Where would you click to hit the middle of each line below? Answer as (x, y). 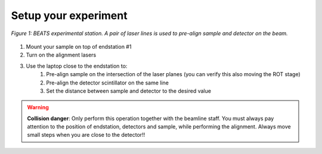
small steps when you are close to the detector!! (86, 135)
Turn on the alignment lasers (61, 55)
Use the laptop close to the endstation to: (77, 66)
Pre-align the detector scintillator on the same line (108, 83)
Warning (38, 108)
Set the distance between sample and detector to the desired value (129, 91)
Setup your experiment (69, 15)
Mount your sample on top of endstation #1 (79, 46)
